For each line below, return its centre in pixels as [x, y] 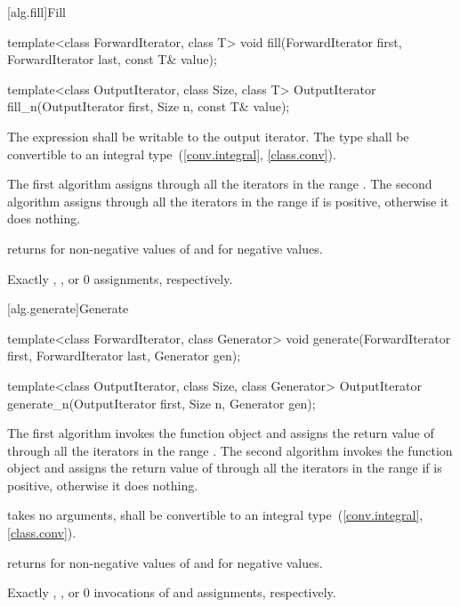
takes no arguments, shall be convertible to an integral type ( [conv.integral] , [215, 515]
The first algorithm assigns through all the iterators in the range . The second [220, 184]
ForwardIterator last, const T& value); [112, 59]
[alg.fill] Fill [36, 12]
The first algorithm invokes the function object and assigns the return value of [221, 433]
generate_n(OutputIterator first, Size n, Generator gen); [161, 403]
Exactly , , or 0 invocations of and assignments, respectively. [172, 592]
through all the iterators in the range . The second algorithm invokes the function [230, 450]
